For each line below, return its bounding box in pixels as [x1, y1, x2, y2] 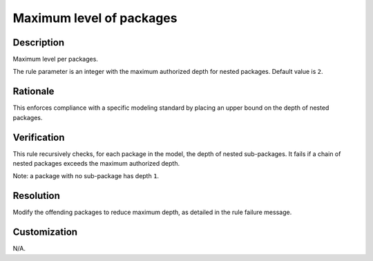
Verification [12, 131, 65, 143]
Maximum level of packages [12, 10, 178, 26]
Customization [12, 226, 78, 238]
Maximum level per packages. [12, 55, 98, 64]
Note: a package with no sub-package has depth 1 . [12, 172, 159, 180]
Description [12, 37, 65, 48]
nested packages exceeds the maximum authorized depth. [12, 159, 180, 168]
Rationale [12, 86, 55, 97]
